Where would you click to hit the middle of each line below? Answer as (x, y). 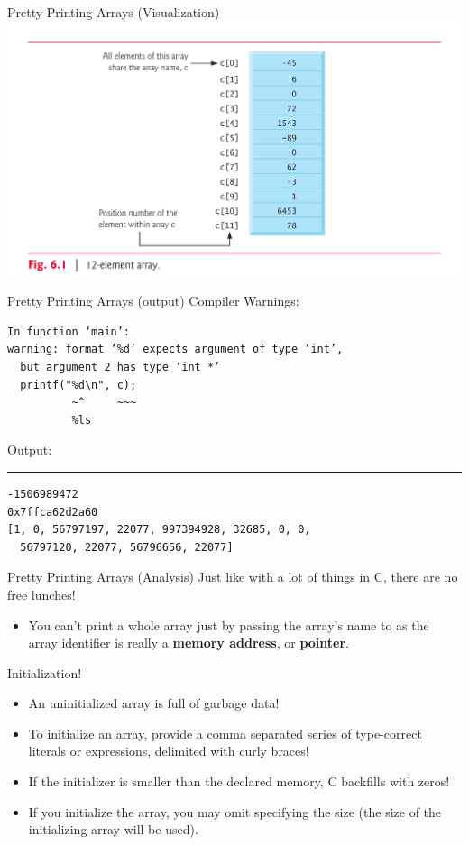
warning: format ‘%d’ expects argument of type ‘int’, (175, 349)
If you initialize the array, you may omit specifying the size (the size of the (235, 811)
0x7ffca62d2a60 (53, 512)
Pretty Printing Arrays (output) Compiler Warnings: (153, 301)
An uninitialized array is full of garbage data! (154, 703)
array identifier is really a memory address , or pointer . (189, 643)
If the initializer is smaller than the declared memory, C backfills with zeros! (239, 781)
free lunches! (41, 594)
